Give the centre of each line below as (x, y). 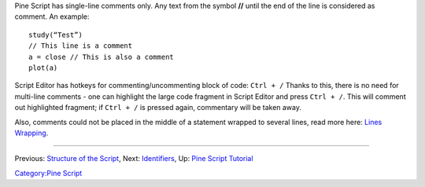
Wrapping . (31, 133)
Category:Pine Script (48, 173)
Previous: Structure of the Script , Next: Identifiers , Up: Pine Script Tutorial (134, 159)
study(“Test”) (55, 35)
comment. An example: (52, 16)
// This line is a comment (81, 46)
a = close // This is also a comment (102, 57)
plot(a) (43, 68)
